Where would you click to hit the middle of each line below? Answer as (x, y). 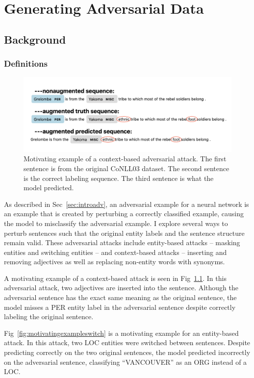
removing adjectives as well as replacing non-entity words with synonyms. (114, 262)
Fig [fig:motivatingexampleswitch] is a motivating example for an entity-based (121, 333)
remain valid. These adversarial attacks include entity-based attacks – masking (122, 242)
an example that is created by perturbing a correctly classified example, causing (124, 214)
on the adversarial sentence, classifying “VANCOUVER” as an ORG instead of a (126, 362)
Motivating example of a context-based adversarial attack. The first (125, 159)
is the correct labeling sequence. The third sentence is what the (119, 178)
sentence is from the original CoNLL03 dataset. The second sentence (127, 168)
